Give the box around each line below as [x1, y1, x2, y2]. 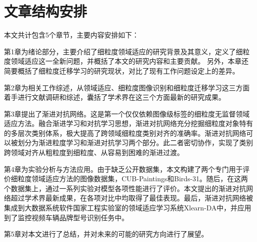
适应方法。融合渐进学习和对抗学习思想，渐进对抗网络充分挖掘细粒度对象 [4, 118, 239, 128]
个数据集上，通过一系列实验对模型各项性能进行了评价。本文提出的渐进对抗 [4, 183, 246, 193]
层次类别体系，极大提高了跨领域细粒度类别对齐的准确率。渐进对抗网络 [17, 127, 246, 138]
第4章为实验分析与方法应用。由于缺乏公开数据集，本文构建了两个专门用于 [4, 163, 243, 174]
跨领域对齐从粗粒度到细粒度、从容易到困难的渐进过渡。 [4, 147, 184, 158]
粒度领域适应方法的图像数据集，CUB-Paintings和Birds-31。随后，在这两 [17, 173, 248, 184]
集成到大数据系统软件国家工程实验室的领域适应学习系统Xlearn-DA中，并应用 [4, 202, 252, 213]
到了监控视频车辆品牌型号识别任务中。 [4, 212, 128, 222]
